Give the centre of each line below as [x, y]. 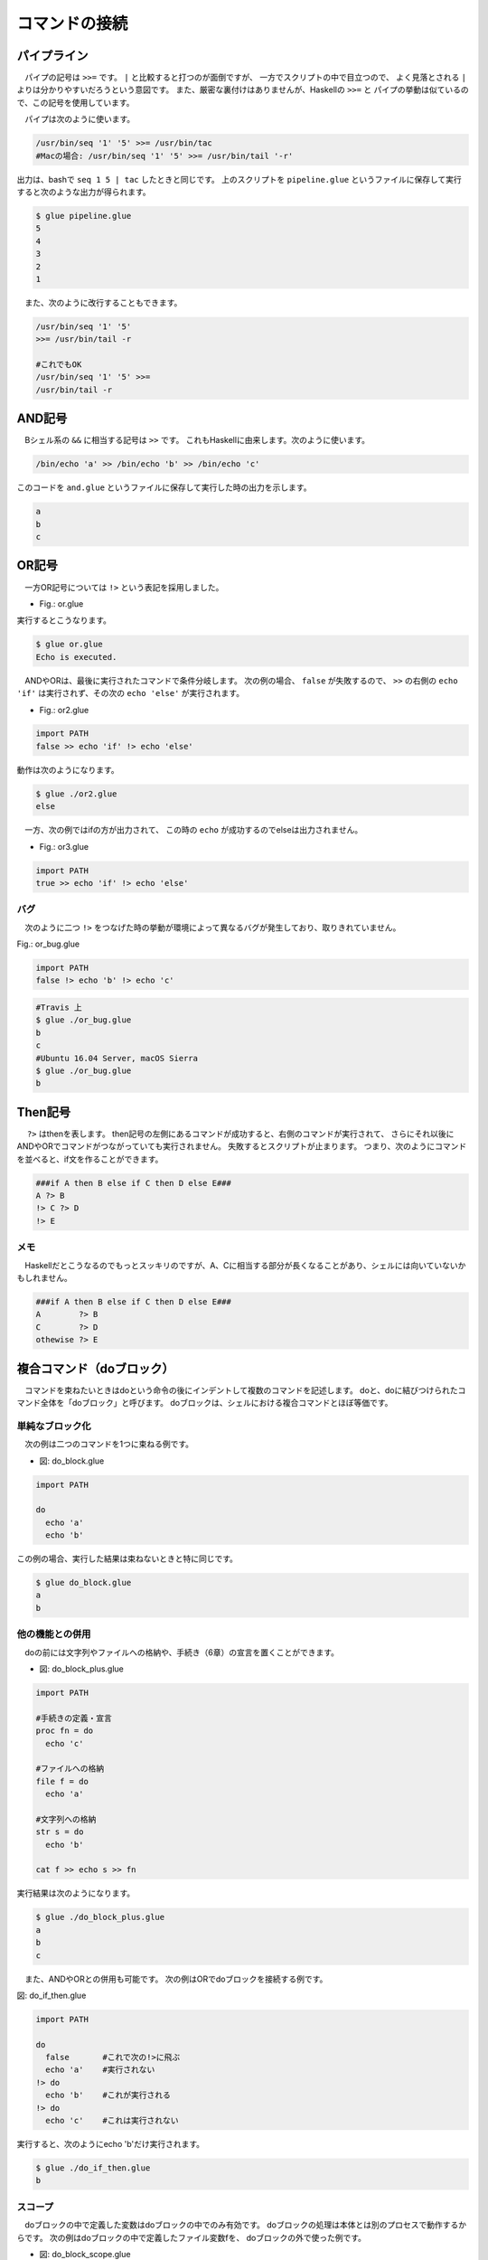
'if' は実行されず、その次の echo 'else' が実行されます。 [130, 693]
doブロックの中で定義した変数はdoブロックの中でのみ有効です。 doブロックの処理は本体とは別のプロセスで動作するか [245, 2225]
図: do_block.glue [72, 1461]
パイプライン [52, 56]
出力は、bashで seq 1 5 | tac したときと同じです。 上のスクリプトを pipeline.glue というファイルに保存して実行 [239, 179]
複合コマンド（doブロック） [96, 1368]
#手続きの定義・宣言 [74, 1718]
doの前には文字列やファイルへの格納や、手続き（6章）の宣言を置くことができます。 [181, 1652]
